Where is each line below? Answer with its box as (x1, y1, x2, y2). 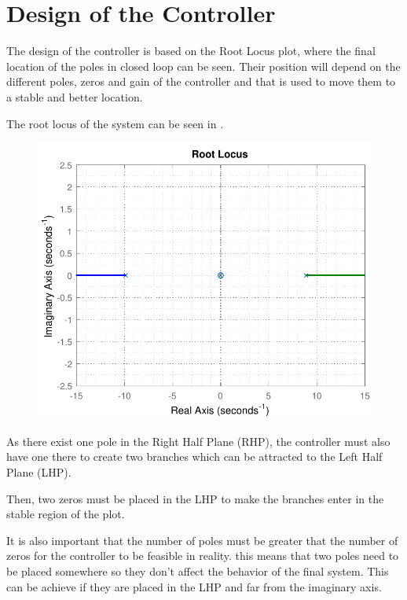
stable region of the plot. (6, 506, 125, 522)
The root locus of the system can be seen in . (6, 115, 224, 131)
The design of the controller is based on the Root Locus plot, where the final (6, 42, 376, 59)
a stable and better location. (6, 88, 143, 105)
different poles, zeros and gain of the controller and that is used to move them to (6, 73, 396, 90)
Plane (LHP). (6, 464, 71, 480)
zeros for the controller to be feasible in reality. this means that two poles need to (6, 547, 399, 564)
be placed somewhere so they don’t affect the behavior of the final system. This (6, 562, 389, 579)
